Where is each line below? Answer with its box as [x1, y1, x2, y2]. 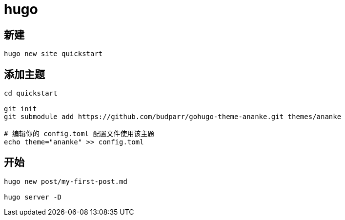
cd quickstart [4, 89, 58, 98]
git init [4, 105, 37, 113]
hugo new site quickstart [4, 50, 103, 58]
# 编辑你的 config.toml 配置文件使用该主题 [4, 130, 155, 138]
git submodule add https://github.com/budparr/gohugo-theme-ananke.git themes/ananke [4, 113, 342, 121]
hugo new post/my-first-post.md [4, 177, 127, 185]
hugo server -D [4, 193, 62, 201]
